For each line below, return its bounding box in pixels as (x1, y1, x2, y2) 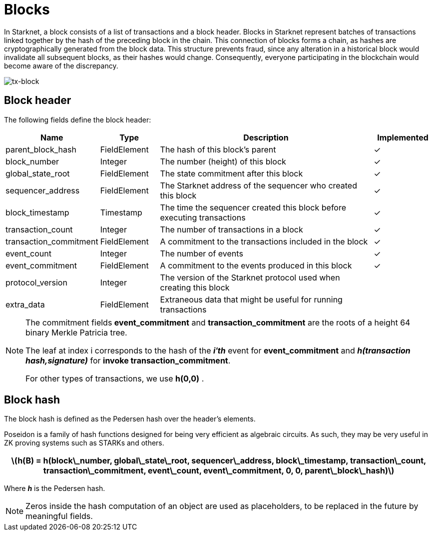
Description (243, 132, 289, 142)
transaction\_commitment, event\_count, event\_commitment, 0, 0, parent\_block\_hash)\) (43, 465, 395, 476)
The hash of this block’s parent (160, 144, 276, 154)
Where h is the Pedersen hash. (4, 484, 105, 493)
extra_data (5, 299, 45, 309)
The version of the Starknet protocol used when (160, 272, 340, 282)
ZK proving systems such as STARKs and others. (4, 438, 164, 447)
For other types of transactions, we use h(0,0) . (25, 373, 204, 383)
